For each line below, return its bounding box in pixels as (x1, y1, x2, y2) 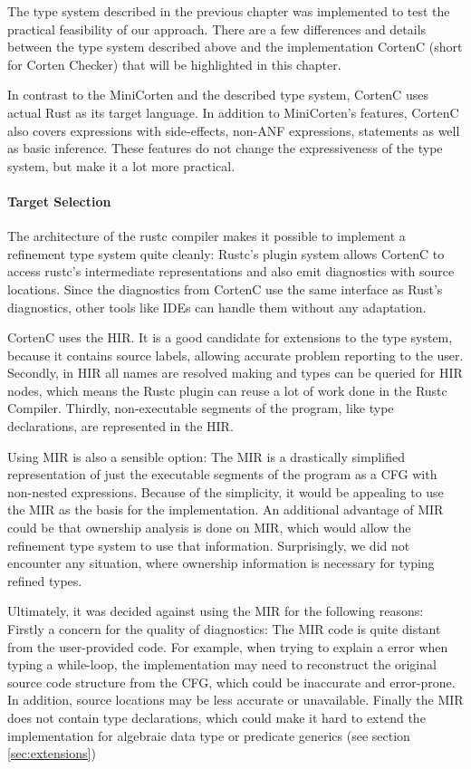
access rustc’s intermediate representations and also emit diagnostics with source (7, 262, 455, 281)
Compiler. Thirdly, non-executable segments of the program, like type (7, 399, 394, 418)
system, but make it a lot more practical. (7, 156, 235, 175)
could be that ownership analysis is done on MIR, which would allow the (7, 518, 411, 537)
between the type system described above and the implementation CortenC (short (7, 37, 463, 56)
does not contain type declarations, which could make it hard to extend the (7, 707, 426, 726)
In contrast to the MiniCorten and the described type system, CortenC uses (7, 85, 428, 104)
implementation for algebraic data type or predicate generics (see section (7, 726, 410, 745)
